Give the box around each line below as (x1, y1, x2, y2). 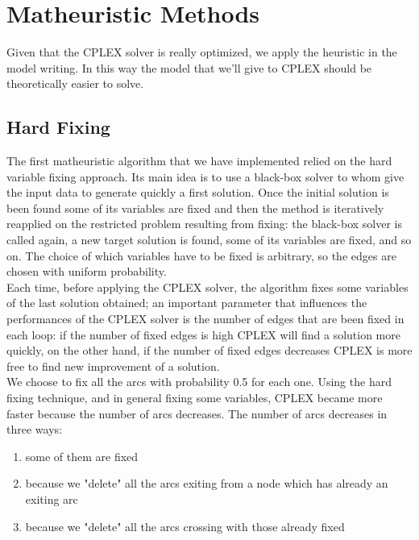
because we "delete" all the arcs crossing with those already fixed (25, 517, 345, 534)
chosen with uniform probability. (6, 263, 167, 280)
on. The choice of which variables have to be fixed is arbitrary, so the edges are (6, 247, 396, 264)
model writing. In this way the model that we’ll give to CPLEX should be (6, 59, 372, 76)
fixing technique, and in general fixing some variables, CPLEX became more (6, 389, 383, 406)
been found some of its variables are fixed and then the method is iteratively (6, 199, 384, 216)
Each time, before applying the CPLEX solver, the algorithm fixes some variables (6, 278, 409, 295)
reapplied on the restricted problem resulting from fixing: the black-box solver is (6, 215, 402, 232)
